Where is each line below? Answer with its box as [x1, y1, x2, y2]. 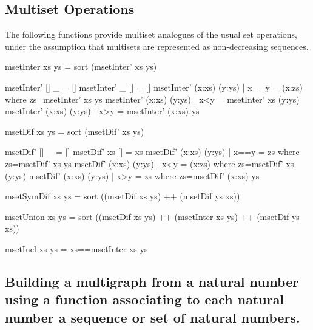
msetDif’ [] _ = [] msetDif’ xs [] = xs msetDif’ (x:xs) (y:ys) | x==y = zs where [5, 145, 300, 158]
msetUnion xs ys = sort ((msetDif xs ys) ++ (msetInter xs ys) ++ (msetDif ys [5, 210, 300, 222]
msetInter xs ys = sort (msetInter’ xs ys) [5, 60, 157, 73]
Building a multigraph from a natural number [5, 272, 299, 290]
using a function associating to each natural [5, 290, 284, 309]
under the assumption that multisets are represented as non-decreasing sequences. [5, 40, 309, 52]
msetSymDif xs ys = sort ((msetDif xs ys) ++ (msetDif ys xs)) [5, 190, 240, 202]
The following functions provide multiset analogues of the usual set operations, [5, 28, 298, 41]
